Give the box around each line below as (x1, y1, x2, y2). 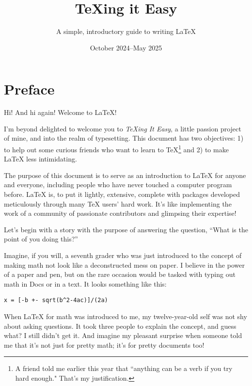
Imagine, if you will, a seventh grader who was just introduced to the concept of (4, 250, 242, 260)
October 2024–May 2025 (90, 42, 162, 52)
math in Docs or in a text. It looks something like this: (4, 278, 167, 289)
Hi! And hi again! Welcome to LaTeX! (4, 107, 117, 117)
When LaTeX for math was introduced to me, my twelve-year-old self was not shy (4, 311, 247, 321)
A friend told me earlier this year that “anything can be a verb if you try (15, 363, 233, 373)
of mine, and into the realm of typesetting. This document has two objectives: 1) (4, 133, 244, 143)
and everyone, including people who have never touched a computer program (4, 179, 232, 190)
